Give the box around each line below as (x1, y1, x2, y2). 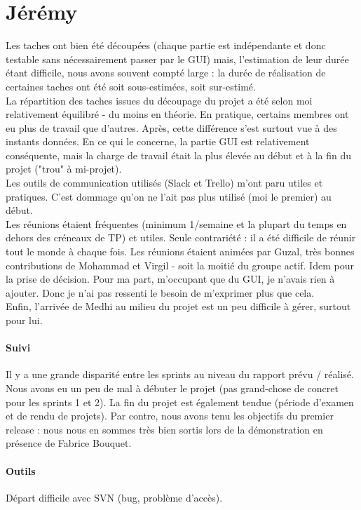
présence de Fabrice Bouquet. (6, 436, 132, 450)
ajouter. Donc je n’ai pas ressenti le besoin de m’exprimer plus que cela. (6, 285, 315, 300)
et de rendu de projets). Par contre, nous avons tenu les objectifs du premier (6, 408, 334, 423)
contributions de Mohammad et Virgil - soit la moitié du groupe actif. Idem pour (6, 257, 354, 272)
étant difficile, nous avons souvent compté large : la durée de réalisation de (6, 65, 326, 80)
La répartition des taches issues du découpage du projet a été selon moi (6, 93, 313, 107)
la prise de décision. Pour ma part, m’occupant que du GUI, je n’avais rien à (6, 271, 335, 286)
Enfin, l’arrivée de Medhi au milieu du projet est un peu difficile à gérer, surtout (6, 299, 351, 314)
